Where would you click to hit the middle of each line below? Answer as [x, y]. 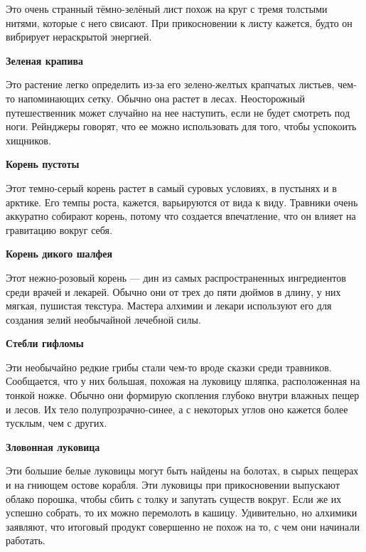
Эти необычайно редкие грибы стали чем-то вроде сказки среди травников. [169, 367]
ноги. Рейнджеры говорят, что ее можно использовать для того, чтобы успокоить [181, 126]
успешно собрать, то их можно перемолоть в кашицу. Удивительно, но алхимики [182, 513]
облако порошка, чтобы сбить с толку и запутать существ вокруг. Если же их [174, 498]
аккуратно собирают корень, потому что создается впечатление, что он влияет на [181, 216]
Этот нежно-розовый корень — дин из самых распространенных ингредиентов [176, 277]
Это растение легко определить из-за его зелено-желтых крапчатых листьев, [170, 84]
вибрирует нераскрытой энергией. [79, 37]
